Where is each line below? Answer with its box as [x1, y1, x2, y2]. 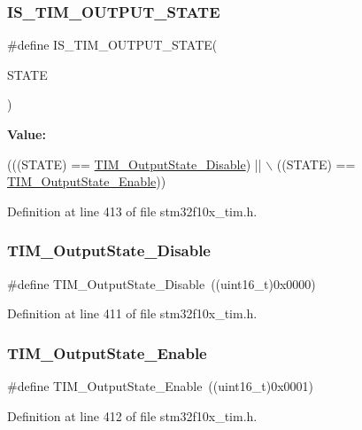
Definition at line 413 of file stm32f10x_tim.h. [7, 201, 258, 220]
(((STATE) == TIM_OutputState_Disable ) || [7, 154, 262, 173]
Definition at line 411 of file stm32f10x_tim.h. [7, 304, 258, 323]
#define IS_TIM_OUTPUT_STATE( [7, 35, 218, 54]
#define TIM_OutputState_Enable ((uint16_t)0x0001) [7, 377, 313, 395]
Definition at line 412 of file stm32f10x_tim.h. [7, 406, 258, 425]
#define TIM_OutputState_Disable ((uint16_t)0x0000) [7, 274, 316, 293]
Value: [7, 125, 46, 143]
